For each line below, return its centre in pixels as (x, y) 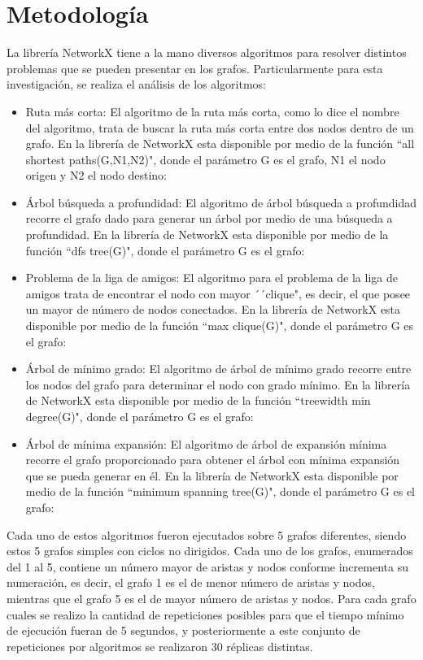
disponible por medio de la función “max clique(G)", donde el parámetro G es (220, 326)
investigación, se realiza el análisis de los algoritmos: (137, 84)
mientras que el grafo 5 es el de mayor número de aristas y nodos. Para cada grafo (211, 598)
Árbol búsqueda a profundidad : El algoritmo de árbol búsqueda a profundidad (221, 202)
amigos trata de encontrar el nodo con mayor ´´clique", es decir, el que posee (218, 293)
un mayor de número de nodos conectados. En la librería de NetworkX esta (213, 309)
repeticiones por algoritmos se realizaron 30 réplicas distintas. (160, 646)
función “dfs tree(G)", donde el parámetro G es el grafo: (165, 250)
